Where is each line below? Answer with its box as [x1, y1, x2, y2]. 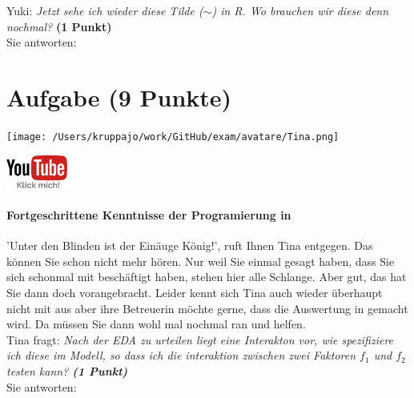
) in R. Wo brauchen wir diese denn [211, 2, 389, 18]
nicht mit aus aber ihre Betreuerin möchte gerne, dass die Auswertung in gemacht [6, 300, 408, 316]
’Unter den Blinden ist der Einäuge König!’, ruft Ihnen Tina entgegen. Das [6, 237, 373, 254]
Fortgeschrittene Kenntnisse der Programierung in [6, 206, 291, 223]
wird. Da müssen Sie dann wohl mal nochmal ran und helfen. [6, 316, 306, 332]
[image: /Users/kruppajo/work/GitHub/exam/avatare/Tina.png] [6, 131, 340, 143]
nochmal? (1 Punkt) [6, 18, 112, 34]
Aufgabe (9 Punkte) [6, 80, 232, 113]
